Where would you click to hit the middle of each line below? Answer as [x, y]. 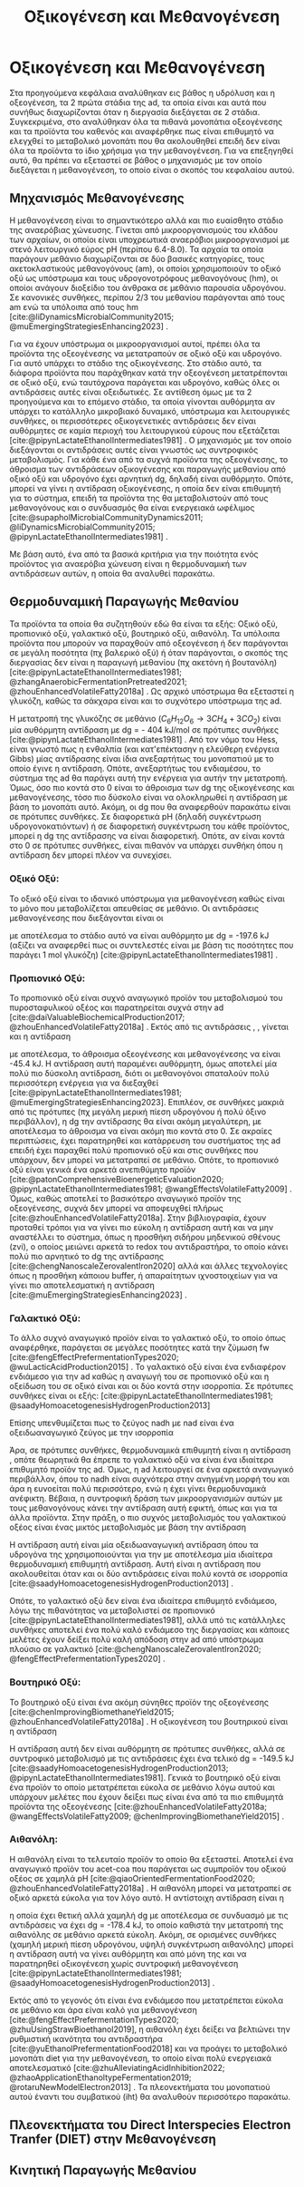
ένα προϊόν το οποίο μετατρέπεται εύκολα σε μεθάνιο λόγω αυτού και [142, 1787]
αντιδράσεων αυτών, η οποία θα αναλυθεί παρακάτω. [112, 573]
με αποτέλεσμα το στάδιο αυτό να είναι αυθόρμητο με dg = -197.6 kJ [139, 935]
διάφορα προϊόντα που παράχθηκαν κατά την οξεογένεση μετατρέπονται [148, 373]
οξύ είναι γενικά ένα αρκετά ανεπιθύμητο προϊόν [103, 1169]
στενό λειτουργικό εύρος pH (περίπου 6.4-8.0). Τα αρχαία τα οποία [137, 249]
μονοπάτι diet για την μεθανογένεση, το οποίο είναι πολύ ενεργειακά [141, 2058]
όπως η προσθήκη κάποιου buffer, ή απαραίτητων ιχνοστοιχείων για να [144, 1275]
